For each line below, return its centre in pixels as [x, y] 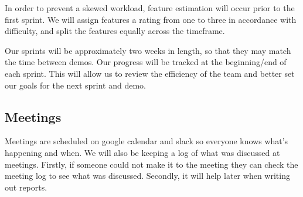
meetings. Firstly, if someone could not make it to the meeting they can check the [151, 164]
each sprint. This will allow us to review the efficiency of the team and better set [150, 73]
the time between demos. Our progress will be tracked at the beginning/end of [146, 62]
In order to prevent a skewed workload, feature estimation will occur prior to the [150, 8]
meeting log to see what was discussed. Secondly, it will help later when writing [147, 176]
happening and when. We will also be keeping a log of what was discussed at [142, 152]
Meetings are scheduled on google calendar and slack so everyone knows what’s [147, 141]
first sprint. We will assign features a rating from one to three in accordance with [151, 19]
